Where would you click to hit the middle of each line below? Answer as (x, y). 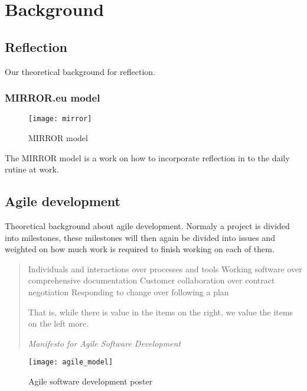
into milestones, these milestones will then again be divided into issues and (140, 237)
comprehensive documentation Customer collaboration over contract (151, 280)
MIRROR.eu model (53, 98)
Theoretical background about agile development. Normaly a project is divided (147, 226)
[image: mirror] (60, 119)
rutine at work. (32, 169)
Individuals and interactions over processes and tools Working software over (165, 268)
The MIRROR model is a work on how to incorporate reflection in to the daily (147, 157)
